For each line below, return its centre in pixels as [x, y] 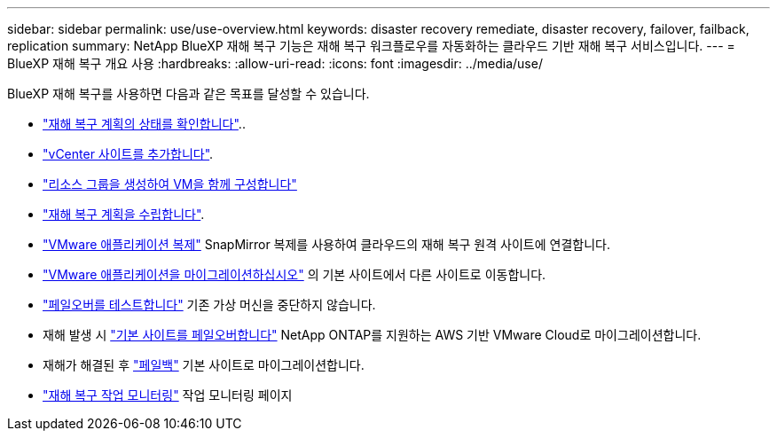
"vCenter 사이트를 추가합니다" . [128, 154]
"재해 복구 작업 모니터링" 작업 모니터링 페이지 [168, 395]
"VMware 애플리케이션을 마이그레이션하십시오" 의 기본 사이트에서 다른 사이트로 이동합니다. [294, 274]
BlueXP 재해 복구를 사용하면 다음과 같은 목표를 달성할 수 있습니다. [188, 94]
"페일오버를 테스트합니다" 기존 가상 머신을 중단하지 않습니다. [209, 305]
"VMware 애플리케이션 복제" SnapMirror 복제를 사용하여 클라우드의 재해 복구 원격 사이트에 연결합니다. [326, 244]
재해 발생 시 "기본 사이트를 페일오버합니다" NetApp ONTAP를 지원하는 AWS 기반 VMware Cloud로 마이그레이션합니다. [372, 335]
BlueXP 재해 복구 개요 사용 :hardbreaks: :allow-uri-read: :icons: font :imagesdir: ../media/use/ [275, 63]
